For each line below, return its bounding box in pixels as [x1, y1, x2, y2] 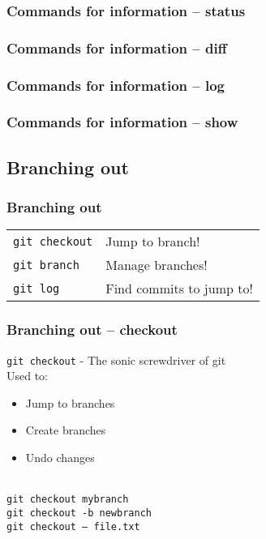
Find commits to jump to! [105, 279, 253, 298]
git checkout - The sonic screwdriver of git [6, 351, 226, 368]
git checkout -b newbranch [6, 507, 152, 519]
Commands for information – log [6, 75, 225, 95]
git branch [13, 258, 79, 272]
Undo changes [25, 449, 95, 466]
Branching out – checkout [6, 319, 178, 340]
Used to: [6, 367, 49, 384]
